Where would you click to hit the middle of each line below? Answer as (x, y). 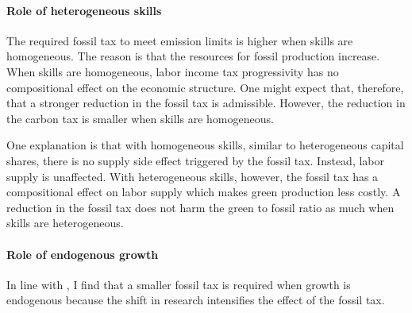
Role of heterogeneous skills (84, 10)
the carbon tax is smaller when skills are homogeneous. (140, 118)
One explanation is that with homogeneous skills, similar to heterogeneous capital (205, 145)
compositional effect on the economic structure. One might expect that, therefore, (205, 87)
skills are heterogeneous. (65, 223)
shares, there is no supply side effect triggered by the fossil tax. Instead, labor (196, 160)
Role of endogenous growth (83, 254)
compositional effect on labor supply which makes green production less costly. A (204, 192)
